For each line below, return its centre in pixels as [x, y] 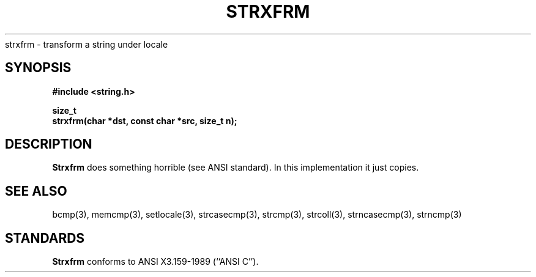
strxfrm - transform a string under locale [87, 44]
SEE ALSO [36, 191]
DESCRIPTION [49, 144]
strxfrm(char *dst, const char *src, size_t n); [145, 120]
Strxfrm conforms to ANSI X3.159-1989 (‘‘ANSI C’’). [155, 262]
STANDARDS [45, 238]
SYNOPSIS [38, 68]
